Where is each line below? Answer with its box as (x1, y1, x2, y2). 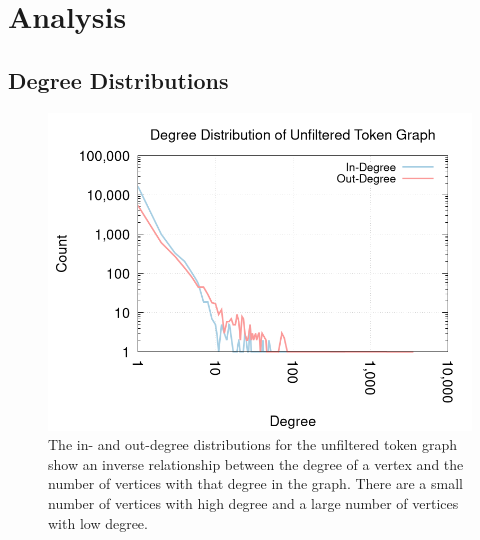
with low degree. (48, 512, 148, 533)
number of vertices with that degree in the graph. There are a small (48, 473, 463, 494)
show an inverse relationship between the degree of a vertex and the (48, 453, 464, 474)
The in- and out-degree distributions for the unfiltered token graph (48, 434, 458, 455)
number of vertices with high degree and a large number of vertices (48, 492, 459, 513)
